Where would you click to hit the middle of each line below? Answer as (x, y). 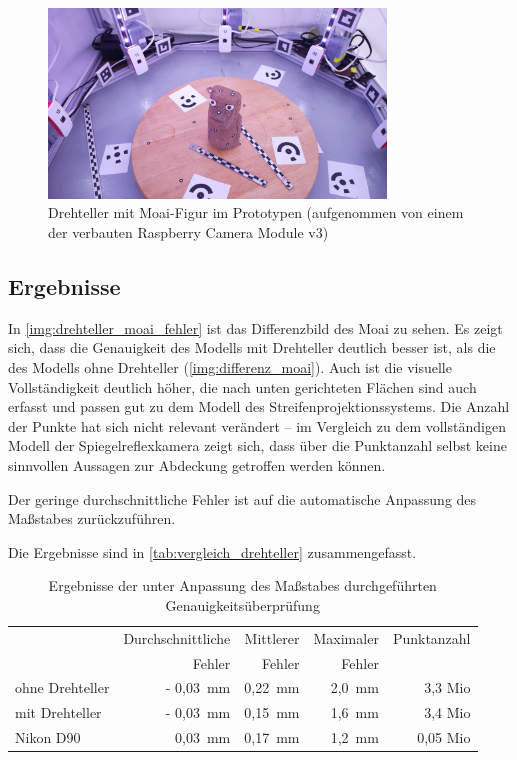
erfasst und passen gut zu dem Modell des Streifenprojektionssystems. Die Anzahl (259, 406)
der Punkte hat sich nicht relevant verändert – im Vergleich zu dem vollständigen (257, 425)
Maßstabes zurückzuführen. (92, 518)
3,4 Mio (447, 712)
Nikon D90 (48, 737)
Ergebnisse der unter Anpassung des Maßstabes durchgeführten (242, 585)
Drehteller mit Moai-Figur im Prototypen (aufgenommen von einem (256, 212)
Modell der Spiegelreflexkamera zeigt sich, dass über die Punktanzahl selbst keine (257, 445)
